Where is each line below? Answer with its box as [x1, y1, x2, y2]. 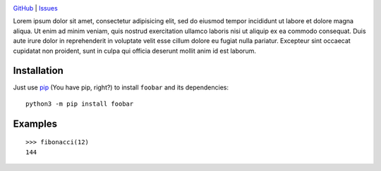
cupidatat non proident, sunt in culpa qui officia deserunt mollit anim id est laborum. [13, 46, 257, 55]
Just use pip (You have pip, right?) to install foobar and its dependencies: [13, 83, 229, 91]
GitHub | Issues [13, 4, 58, 12]
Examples [13, 118, 58, 129]
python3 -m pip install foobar [25, 99, 134, 108]
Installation [13, 65, 64, 77]
